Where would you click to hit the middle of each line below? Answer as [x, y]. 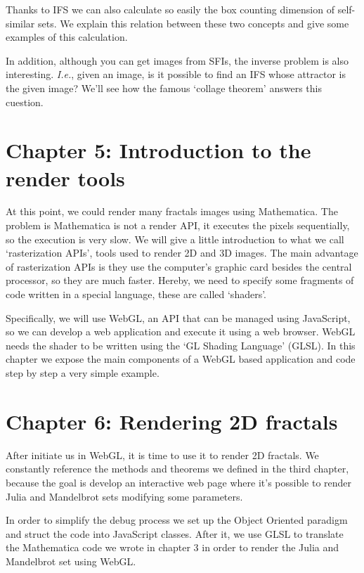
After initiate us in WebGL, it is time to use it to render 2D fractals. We [162, 455]
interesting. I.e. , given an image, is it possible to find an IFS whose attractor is [176, 74]
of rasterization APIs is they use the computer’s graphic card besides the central [179, 266]
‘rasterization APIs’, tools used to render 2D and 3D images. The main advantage [182, 253]
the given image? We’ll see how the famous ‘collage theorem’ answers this [164, 88]
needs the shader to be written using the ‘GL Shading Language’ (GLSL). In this [181, 345]
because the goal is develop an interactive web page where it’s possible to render [179, 482]
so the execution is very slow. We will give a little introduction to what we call [175, 239]
